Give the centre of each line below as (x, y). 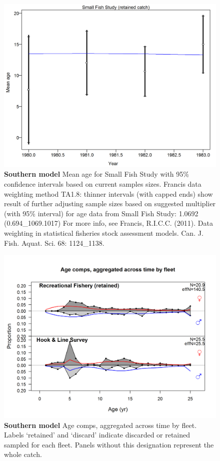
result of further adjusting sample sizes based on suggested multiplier (110, 203)
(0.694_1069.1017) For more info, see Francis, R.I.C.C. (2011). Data (108, 223)
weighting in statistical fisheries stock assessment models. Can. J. (104, 233)
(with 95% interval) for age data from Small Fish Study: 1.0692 (101, 213)
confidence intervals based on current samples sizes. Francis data (103, 184)
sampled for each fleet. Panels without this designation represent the (109, 444)
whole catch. (23, 454)
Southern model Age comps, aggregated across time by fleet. (100, 425)
